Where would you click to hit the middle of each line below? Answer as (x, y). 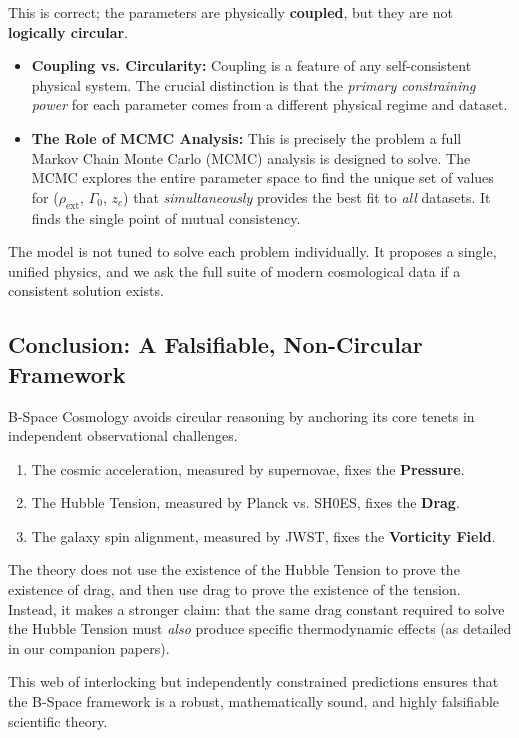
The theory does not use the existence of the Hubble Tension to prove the (234, 569)
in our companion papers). (89, 647)
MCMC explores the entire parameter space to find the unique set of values (262, 177)
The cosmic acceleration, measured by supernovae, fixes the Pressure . (248, 468)
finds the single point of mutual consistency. (166, 217)
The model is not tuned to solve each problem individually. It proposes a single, (252, 251)
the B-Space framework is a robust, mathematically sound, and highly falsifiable (254, 701)
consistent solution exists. (86, 290)
